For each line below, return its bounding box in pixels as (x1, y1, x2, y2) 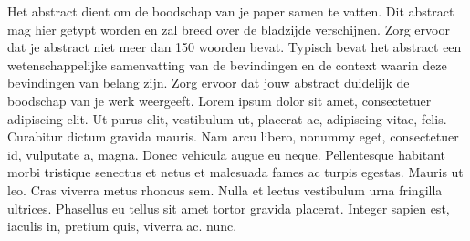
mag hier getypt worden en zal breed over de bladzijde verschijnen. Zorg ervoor (7, 19, 450, 38)
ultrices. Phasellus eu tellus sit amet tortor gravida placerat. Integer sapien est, (7, 198, 450, 217)
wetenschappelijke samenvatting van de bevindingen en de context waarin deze (7, 55, 447, 74)
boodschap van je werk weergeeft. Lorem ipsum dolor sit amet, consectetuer (7, 90, 432, 110)
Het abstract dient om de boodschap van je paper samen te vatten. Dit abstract (7, 2, 454, 20)
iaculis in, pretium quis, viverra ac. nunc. (7, 216, 237, 236)
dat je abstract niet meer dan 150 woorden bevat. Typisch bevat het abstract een (7, 37, 462, 57)
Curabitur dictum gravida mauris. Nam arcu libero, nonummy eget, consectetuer (7, 127, 459, 146)
